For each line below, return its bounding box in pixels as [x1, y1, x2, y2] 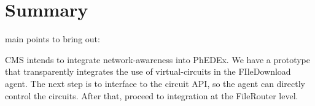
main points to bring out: [5, 32, 100, 45]
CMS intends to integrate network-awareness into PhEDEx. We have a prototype [5, 53, 310, 66]
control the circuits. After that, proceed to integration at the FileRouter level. [5, 89, 298, 102]
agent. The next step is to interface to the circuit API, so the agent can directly [5, 77, 305, 89]
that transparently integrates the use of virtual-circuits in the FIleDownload [5, 65, 291, 78]
